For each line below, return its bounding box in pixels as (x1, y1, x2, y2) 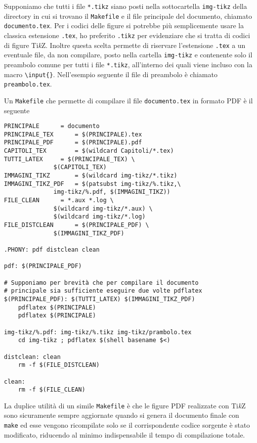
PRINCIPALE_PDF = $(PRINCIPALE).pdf (4, 139, 142, 146)
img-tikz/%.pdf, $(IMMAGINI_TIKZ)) (53, 188, 171, 196)
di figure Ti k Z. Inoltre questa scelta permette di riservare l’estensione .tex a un (4, 40, 246, 50)
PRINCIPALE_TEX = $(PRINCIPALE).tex (4, 131, 142, 138)
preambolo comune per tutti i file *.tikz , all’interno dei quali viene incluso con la (4, 59, 253, 69)
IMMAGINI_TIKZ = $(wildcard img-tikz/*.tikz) (4, 172, 177, 179)
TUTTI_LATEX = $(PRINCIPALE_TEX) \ (4, 155, 135, 163)
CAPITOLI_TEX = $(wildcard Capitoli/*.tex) (4, 147, 174, 155)
